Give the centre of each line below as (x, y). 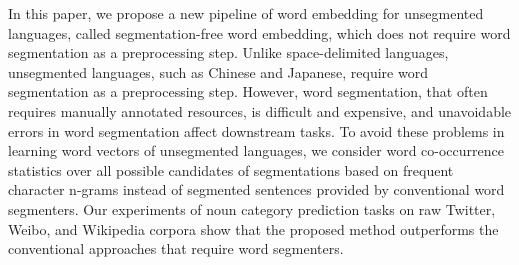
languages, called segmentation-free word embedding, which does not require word (259, 32)
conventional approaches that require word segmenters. (176, 248)
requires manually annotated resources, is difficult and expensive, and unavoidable (260, 110)
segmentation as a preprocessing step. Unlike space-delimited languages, (228, 52)
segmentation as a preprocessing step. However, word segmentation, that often (248, 91)
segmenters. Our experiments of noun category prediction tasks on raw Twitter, (252, 208)
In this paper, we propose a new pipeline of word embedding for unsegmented (246, 13)
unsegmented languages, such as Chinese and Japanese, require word (218, 71)
